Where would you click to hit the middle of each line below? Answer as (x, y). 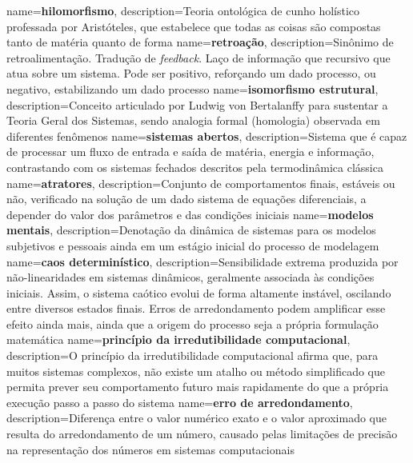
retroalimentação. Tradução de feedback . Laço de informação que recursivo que (198, 57)
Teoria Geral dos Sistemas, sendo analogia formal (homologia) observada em (193, 120)
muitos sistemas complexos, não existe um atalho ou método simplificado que (196, 371)
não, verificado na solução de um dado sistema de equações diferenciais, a (186, 199)
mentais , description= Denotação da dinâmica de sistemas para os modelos (191, 230)
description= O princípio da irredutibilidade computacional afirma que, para (192, 355)
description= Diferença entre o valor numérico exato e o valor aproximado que (196, 418)
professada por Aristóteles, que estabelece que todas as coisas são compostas (194, 26)
